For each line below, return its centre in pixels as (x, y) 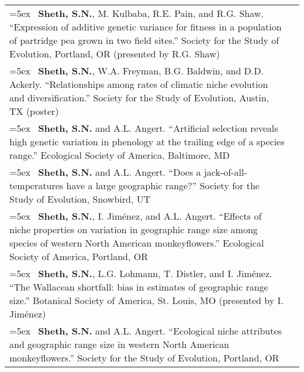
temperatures (37, 185)
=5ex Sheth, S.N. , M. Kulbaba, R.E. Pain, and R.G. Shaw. (137, 13)
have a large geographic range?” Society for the (163, 185)
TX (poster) (34, 111)
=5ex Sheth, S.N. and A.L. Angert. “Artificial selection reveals (144, 128)
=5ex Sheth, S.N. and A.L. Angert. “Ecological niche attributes (146, 331)
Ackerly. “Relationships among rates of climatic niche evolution (139, 84)
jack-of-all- (225, 172)
